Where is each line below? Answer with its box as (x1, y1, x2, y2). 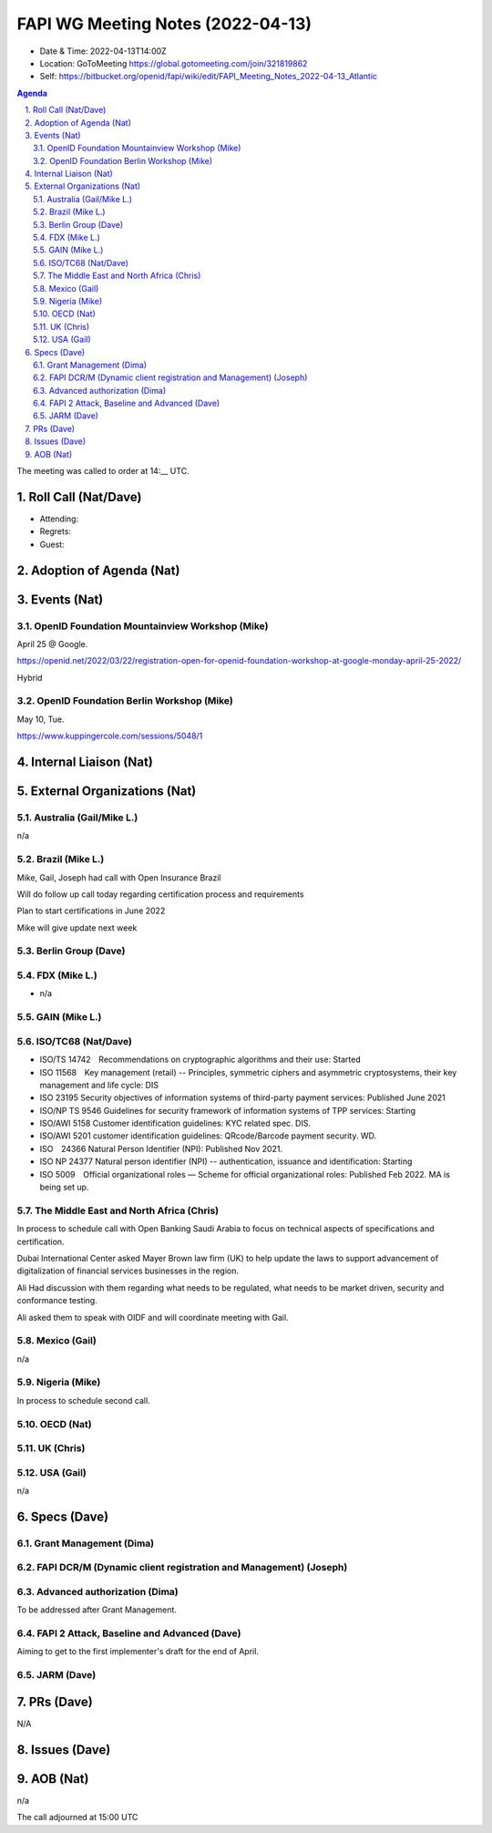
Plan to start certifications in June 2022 (16, 905, 166, 916)
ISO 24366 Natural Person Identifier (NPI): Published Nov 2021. (39, 1143, 282, 1154)
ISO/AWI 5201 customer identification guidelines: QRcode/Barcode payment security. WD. (39, 1130, 377, 1141)
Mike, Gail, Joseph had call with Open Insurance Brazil (16, 871, 221, 883)
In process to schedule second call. (16, 1395, 150, 1406)
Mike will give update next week (16, 922, 138, 933)
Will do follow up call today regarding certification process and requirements (16, 889, 304, 900)
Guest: (39, 539, 65, 550)
